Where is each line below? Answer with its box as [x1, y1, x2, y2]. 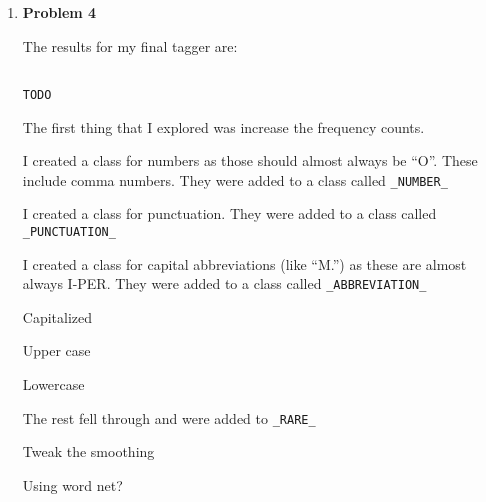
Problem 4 [22, 2, 97, 22]
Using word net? [22, 474, 123, 495]
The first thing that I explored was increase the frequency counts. [22, 116, 425, 137]
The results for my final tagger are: [22, 35, 238, 56]
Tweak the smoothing [22, 441, 155, 462]
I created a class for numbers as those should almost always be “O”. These [22, 150, 478, 171]
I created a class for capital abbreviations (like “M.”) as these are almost [22, 253, 467, 274]
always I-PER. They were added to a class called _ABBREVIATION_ [22, 273, 427, 294]
